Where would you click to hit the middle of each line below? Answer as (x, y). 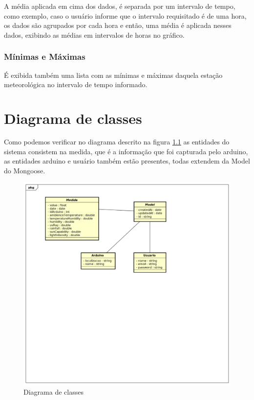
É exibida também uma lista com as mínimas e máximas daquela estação (113, 75)
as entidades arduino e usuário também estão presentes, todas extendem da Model (127, 161)
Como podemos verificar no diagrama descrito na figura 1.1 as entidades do (117, 141)
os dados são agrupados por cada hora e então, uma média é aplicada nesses (118, 25)
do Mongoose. (25, 170)
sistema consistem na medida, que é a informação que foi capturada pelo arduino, (126, 151)
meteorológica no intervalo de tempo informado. (76, 84)
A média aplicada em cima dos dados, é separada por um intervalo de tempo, (120, 6)
